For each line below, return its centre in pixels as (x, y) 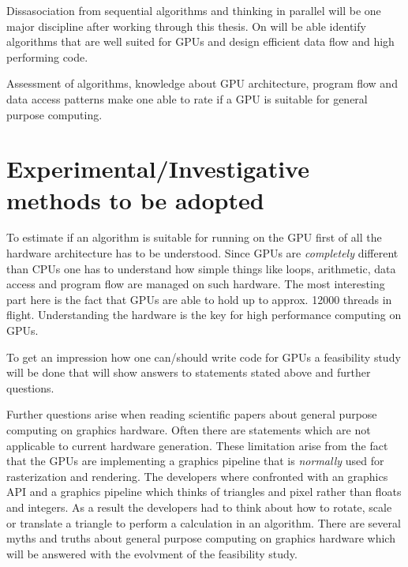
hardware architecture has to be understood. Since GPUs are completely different (202, 253)
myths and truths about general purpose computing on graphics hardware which (201, 538)
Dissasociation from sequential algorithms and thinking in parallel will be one (194, 10)
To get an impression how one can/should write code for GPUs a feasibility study (204, 357)
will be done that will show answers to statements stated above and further (189, 372)
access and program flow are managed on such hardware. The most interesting (196, 284)
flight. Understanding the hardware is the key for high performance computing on (204, 315)
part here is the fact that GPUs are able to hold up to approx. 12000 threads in (199, 299)
